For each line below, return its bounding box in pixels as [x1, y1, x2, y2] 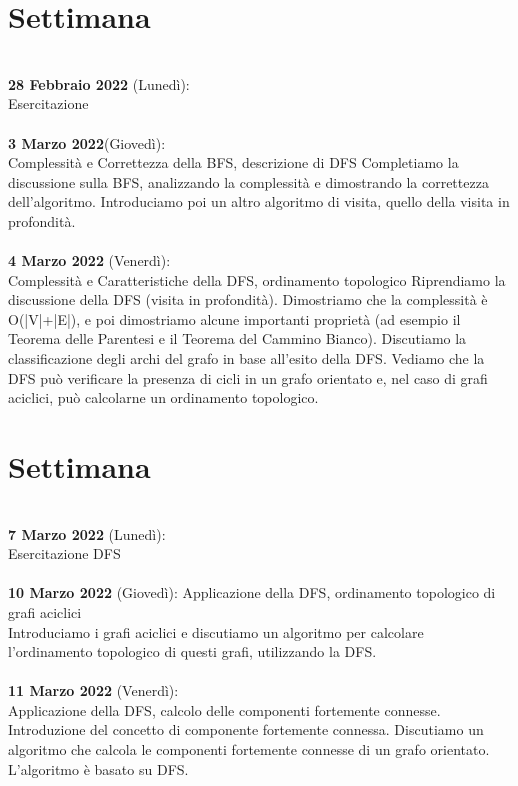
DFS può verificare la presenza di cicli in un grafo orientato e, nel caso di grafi [8, 367, 488, 388]
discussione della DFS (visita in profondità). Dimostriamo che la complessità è [8, 289, 488, 310]
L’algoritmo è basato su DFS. [8, 758, 189, 779]
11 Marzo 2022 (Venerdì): [8, 680, 179, 701]
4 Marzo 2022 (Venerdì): [8, 250, 171, 271]
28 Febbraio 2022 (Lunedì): [8, 73, 190, 94]
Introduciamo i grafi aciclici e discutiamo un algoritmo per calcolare [8, 621, 424, 642]
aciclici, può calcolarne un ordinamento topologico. [8, 387, 319, 408]
